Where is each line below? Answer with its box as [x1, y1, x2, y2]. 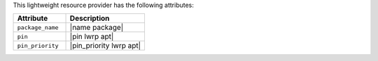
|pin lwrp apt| [69, 32, 114, 42]
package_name [17, 24, 59, 31]
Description [69, 14, 110, 24]
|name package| [69, 23, 124, 33]
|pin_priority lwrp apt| [69, 41, 141, 51]
